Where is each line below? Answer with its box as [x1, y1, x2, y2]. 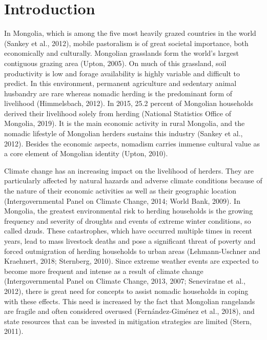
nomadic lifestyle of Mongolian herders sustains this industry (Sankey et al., [4, 128, 243, 139]
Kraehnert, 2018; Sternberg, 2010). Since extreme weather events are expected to [4, 256, 259, 266]
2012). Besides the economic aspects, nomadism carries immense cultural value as [4, 138, 260, 148]
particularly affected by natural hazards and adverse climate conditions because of [4, 175, 262, 186]
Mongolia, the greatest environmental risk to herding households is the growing [4, 205, 253, 216]
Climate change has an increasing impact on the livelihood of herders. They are [4, 165, 254, 176]
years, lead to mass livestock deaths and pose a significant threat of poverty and [4, 236, 256, 246]
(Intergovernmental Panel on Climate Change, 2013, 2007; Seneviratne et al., [4, 275, 245, 286]
